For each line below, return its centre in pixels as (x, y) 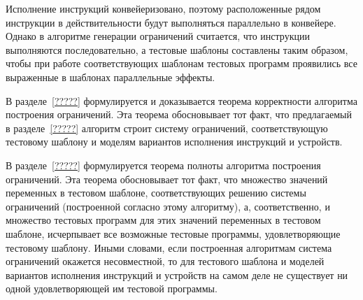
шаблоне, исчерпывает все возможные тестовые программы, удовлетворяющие (173, 233)
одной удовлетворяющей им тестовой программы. (112, 288)
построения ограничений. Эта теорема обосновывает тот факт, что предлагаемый (179, 114)
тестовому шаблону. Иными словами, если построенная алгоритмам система (169, 247)
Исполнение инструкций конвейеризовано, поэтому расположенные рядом (163, 8)
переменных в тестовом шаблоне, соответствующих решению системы (156, 193)
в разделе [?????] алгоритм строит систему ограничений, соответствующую (167, 128)
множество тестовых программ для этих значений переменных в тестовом (163, 220)
